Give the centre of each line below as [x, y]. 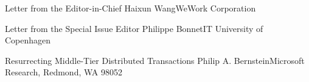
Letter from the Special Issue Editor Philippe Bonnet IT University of [134, 28]
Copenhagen [28, 40]
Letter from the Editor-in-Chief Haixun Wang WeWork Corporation [130, 8]
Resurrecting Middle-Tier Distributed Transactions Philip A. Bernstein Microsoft [155, 60]
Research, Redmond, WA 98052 [64, 72]
